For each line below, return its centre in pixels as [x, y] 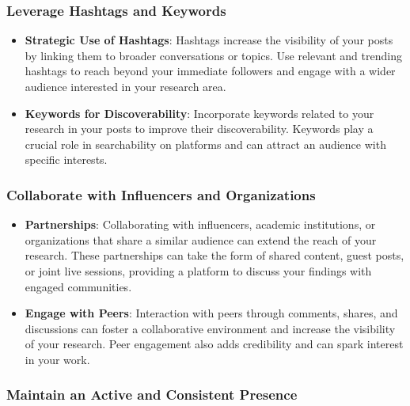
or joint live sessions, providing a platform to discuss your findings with [198, 270]
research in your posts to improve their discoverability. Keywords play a [199, 129]
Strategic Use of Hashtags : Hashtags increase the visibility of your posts [209, 40]
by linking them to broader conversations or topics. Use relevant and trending [213, 55]
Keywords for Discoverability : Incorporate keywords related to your [199, 113]
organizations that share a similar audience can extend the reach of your [201, 239]
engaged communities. [78, 286]
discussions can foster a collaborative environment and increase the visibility [210, 328]
